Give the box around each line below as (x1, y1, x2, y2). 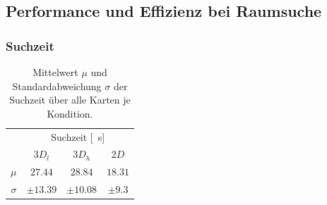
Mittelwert (32, 65, 78, 79)
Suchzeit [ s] (51, 129, 105, 144)
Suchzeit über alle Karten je (9, 92, 131, 107)
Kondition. (47, 106, 93, 120)
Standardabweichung (12, 78, 102, 93)
